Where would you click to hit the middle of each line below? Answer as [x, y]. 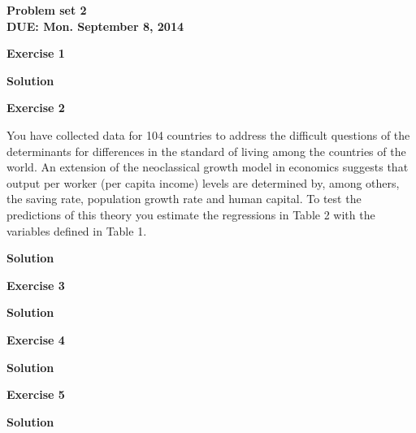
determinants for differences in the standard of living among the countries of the [206, 151]
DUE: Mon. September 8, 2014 [95, 26]
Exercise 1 [36, 53]
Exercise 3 [36, 285]
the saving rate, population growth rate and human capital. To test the [184, 199]
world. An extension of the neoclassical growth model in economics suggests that [208, 167]
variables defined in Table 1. [77, 230]
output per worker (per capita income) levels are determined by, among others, [203, 182]
